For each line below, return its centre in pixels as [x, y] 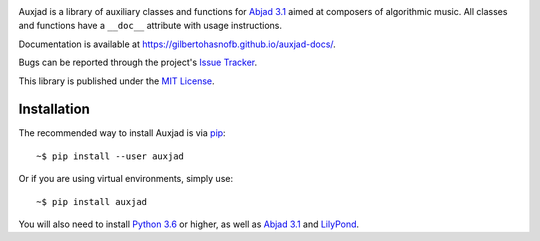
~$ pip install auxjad [92, 201]
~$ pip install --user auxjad [110, 156]
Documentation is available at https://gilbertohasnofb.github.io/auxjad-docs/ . [177, 44]
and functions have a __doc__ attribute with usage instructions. [150, 26]
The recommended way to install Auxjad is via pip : [122, 133]
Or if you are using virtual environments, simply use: [126, 179]
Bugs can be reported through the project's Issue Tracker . [138, 62]
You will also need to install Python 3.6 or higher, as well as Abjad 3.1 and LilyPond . [189, 224]
